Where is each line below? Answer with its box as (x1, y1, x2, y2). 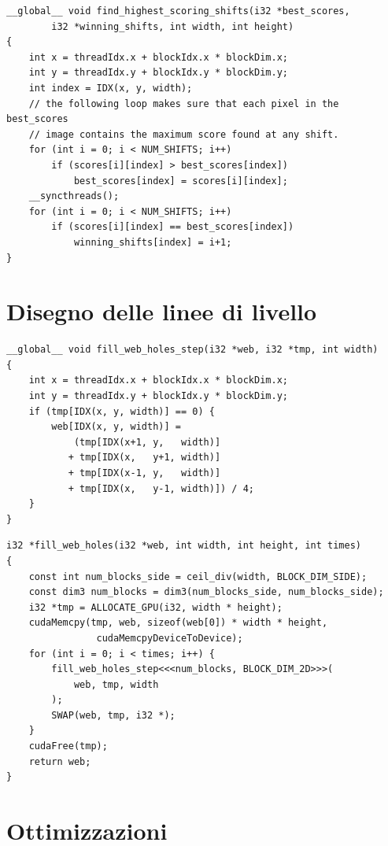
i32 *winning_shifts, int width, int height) (51, 20, 294, 32)
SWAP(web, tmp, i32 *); (51, 709, 176, 721)
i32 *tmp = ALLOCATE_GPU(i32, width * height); (28, 601, 283, 613)
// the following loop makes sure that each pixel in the (28, 98, 339, 109)
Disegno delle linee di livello (6, 295, 317, 327)
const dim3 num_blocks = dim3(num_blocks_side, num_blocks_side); (28, 586, 384, 598)
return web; (28, 755, 91, 767)
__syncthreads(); (28, 190, 120, 202)
